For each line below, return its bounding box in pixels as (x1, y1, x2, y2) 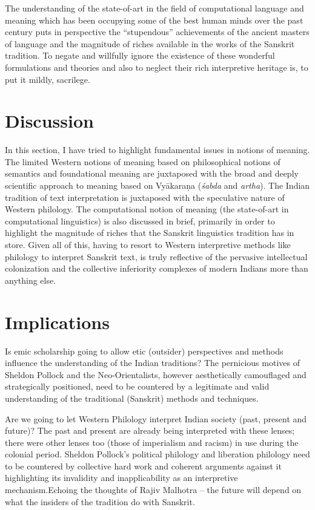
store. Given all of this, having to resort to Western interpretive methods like (5, 238, 291, 251)
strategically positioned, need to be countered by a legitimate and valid (5, 380, 270, 393)
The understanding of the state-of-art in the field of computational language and (5, 2, 304, 14)
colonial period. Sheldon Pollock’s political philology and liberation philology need (5, 448, 310, 460)
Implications (5, 309, 110, 334)
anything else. (5, 273, 56, 286)
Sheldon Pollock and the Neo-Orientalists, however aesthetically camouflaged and (5, 368, 307, 381)
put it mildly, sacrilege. (5, 73, 90, 85)
